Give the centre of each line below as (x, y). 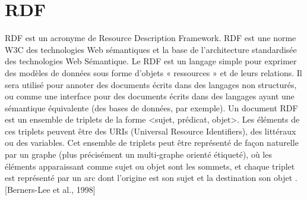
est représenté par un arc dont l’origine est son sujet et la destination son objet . (151, 178)
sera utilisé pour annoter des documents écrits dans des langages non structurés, (151, 84)
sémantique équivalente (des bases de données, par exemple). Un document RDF (151, 107)
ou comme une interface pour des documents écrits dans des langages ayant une (150, 96)
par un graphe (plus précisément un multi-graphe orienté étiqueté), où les (138, 154)
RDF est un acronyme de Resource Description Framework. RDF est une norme (151, 38)
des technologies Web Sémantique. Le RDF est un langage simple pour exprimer (151, 61)
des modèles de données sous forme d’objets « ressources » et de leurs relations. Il (153, 72)
